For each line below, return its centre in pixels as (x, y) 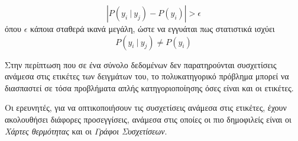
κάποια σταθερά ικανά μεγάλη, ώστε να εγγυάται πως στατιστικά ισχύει (153, 28)
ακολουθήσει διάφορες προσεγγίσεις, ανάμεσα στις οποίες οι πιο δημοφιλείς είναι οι (148, 119)
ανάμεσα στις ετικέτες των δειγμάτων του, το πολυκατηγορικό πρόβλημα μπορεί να (147, 76)
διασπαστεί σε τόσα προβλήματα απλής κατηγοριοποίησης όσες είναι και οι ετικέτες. (149, 87)
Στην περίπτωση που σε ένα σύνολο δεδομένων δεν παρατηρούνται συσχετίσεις (141, 64)
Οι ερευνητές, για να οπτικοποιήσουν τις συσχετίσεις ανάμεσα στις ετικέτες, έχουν (146, 108)
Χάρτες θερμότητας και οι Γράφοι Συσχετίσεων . (86, 131)
